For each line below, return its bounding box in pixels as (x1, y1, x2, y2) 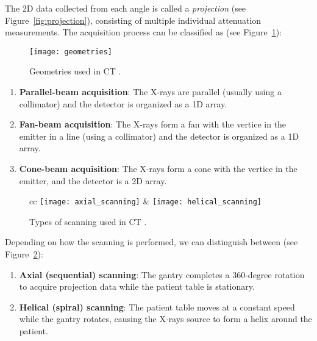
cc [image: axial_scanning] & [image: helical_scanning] (29, 195, 262, 207)
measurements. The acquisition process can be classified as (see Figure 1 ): (5, 26, 282, 38)
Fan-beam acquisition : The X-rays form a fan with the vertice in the (19, 118, 287, 131)
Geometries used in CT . (29, 65, 121, 77)
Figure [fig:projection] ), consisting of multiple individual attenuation (5, 13, 262, 26)
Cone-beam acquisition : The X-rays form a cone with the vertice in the (19, 162, 297, 174)
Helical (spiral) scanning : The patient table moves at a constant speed (19, 300, 295, 313)
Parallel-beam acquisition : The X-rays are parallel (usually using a (19, 85, 282, 98)
